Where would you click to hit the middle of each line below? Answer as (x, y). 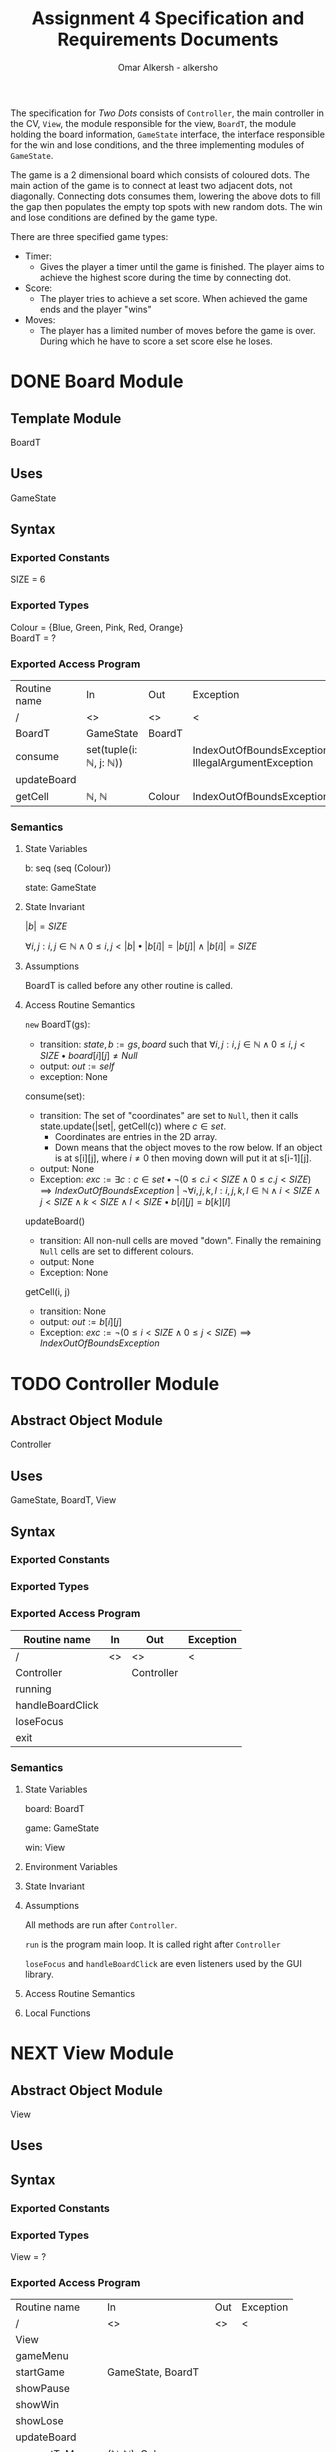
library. (39, 1974)
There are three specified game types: (89, 236)
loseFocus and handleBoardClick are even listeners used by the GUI (163, 1963)
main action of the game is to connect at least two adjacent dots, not (151, 185)
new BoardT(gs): (57, 1024)
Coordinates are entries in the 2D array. (136, 1137)
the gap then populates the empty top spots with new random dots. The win (166, 206)
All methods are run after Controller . (101, 1924)
